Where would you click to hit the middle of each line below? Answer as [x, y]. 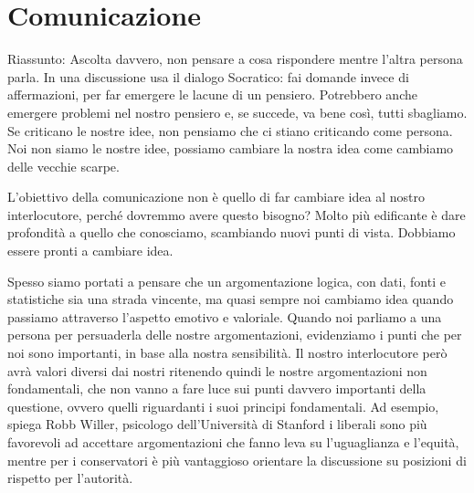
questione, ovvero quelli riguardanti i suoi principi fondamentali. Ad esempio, [223, 406]
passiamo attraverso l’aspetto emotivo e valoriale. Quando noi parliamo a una [225, 316]
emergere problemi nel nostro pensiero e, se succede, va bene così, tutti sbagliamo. [237, 112]
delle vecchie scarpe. [63, 166]
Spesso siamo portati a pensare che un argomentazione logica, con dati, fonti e [226, 281]
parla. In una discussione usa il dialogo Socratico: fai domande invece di [208, 76]
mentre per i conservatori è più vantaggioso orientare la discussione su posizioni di [237, 460]
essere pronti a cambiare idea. [90, 251]
